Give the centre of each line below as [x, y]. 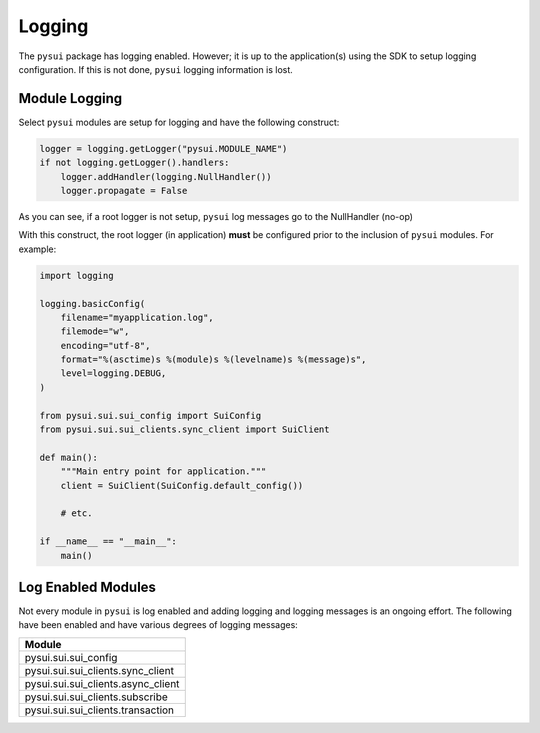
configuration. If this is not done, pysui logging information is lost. [156, 69]
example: [37, 249]
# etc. [76, 513]
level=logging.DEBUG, [113, 373]
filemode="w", [95, 331]
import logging [76, 275]
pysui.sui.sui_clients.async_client [102, 683]
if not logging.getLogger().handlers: [134, 163]
